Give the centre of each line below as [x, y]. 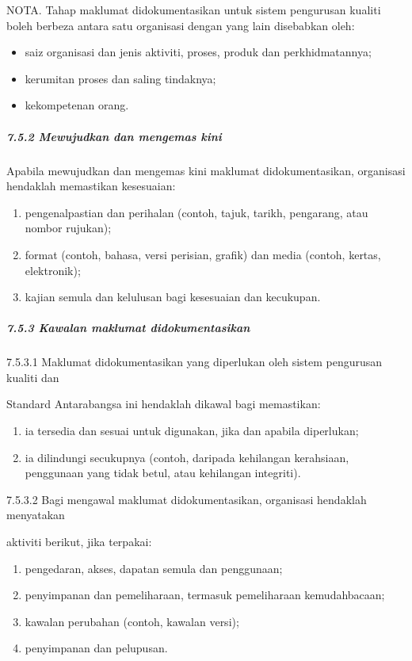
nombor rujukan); [68, 228]
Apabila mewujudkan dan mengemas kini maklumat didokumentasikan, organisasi [206, 170]
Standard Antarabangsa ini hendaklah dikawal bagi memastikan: [164, 404]
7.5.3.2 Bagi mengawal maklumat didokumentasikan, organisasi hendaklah [187, 499]
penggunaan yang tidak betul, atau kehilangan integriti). [163, 473]
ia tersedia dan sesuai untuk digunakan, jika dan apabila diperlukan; [192, 431]
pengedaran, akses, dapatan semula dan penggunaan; [154, 568]
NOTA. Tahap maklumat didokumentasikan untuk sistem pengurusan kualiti [194, 10]
